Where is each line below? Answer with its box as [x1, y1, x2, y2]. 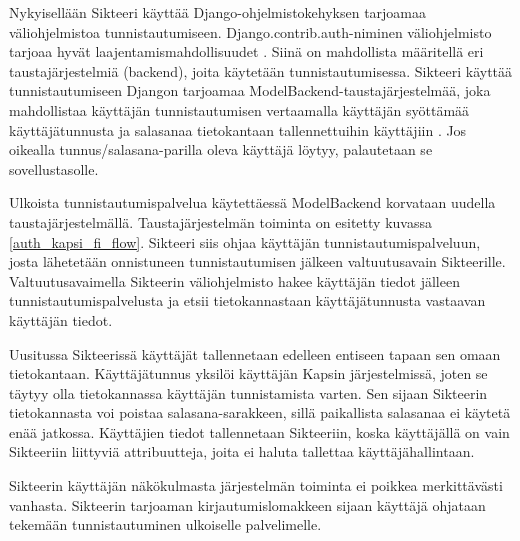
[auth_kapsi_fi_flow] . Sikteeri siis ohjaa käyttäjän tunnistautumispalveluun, [9, 231, 481, 252]
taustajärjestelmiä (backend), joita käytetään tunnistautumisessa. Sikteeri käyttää [9, 60, 513, 81]
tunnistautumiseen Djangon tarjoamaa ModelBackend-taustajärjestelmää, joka [9, 80, 491, 101]
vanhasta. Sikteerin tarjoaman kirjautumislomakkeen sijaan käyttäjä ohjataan [9, 494, 486, 515]
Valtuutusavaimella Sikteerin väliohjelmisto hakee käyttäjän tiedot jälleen [9, 270, 460, 291]
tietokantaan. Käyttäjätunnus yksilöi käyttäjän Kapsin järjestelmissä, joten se [9, 363, 488, 384]
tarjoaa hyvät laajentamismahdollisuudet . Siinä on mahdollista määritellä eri [9, 41, 484, 62]
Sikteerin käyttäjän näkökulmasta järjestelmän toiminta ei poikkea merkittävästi [9, 475, 503, 496]
